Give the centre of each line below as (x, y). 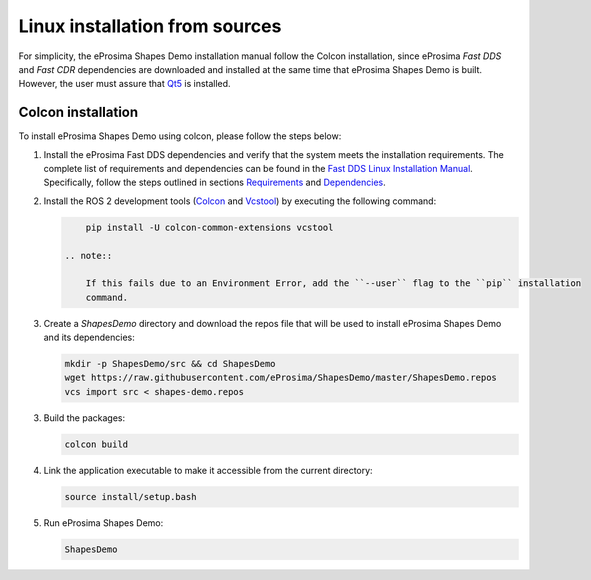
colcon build (96, 444)
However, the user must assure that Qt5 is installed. (124, 84)
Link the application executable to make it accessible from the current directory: (208, 470)
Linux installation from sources (150, 26)
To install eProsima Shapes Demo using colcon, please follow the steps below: (180, 136)
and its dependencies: (89, 337)
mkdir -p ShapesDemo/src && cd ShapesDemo (170, 364)
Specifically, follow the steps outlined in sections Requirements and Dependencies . (214, 182)
